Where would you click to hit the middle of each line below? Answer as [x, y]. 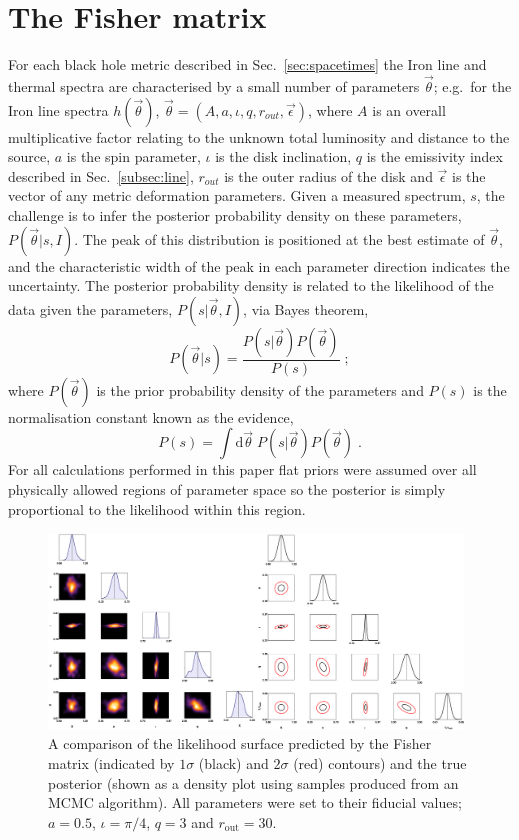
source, [29, 156]
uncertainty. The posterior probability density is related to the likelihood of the [251, 285]
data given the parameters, [90, 308]
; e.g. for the [472, 85]
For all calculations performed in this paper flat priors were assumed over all [242, 469]
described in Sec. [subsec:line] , [101, 175]
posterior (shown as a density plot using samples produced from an [253, 782]
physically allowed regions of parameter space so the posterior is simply [227, 488]
